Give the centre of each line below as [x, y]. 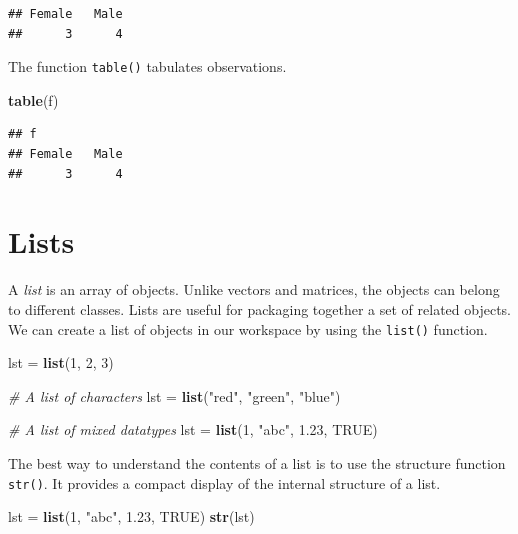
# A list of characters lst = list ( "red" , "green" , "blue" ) [174, 395]
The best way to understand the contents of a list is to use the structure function [257, 462]
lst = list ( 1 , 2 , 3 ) [61, 362]
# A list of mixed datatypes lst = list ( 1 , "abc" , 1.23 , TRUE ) [193, 429]
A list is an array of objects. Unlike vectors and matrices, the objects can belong [254, 289]
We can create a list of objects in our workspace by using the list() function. [248, 328]
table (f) [33, 99]
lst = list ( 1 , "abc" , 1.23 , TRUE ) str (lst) [131, 516]
